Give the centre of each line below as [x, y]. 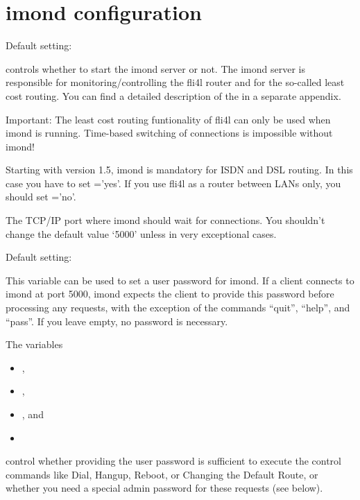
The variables [34, 344]
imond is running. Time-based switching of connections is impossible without [169, 133]
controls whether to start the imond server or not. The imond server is [155, 68]
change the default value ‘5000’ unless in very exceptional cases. [141, 233]
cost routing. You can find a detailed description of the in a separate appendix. [173, 95]
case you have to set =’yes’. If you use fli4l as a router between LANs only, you [173, 183]
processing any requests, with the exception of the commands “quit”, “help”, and [178, 308]
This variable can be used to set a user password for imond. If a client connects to [180, 280]
